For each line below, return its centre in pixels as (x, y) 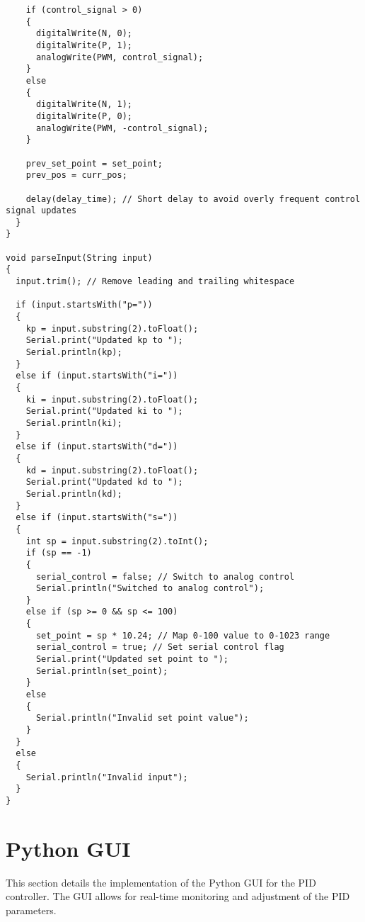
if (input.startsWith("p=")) (84, 305)
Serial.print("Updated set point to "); (132, 659)
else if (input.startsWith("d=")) (97, 447)
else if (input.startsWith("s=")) (97, 518)
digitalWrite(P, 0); (84, 116)
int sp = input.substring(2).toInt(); (117, 541)
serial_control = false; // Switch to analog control (165, 577)
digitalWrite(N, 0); (84, 34)
